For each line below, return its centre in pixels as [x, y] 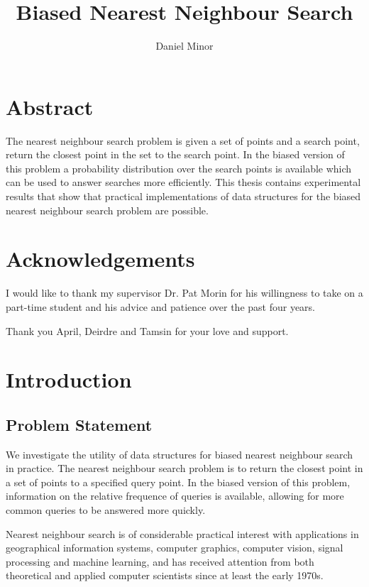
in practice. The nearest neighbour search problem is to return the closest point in [184, 468]
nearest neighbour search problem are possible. [107, 210]
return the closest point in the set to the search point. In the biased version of [175, 154]
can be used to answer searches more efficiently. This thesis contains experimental [183, 182]
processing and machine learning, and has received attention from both [160, 561]
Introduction [69, 379]
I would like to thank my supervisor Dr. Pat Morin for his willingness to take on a [184, 293]
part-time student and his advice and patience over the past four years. [161, 306]
